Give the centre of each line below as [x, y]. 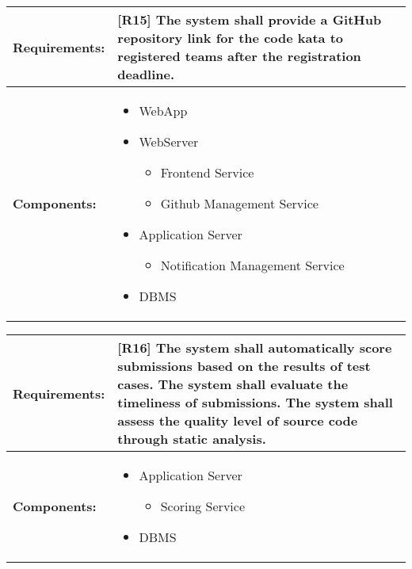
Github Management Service [239, 203]
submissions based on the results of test [244, 366]
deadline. [146, 74]
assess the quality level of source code [238, 420]
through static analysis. [192, 439]
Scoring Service [202, 506]
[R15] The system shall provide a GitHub [250, 19]
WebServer [169, 141]
